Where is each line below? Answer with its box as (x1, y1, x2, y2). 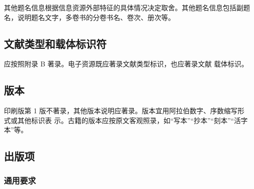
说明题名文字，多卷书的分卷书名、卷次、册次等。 (17, 12, 175, 22)
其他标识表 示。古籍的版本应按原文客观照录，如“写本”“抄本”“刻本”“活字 (17, 115, 248, 125)
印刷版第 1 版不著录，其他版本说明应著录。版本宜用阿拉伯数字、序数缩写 (4, 105, 238, 116)
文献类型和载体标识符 (4, 36, 106, 51)
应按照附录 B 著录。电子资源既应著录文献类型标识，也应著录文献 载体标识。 (4, 59, 248, 69)
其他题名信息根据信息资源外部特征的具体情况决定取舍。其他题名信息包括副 (4, 2, 243, 12)
